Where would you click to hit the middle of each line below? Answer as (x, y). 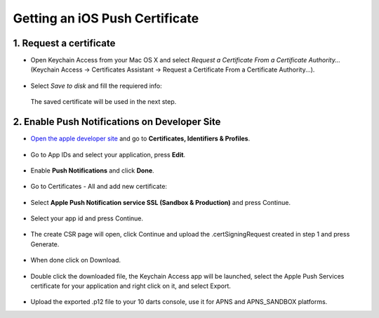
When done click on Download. (76, 260)
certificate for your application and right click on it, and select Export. (131, 286)
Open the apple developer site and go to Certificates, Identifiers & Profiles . (140, 139)
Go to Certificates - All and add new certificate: (99, 187)
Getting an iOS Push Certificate (106, 18)
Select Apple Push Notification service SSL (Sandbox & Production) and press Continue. (161, 202)
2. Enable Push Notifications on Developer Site (117, 122)
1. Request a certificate (64, 43)
